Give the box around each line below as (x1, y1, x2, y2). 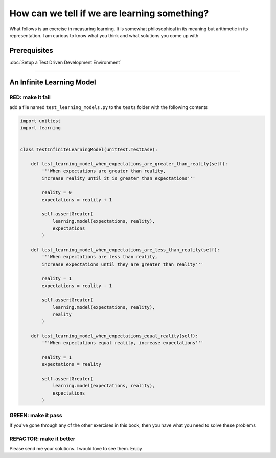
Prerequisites (9, 46, 53, 55)
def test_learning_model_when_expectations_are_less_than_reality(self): (31, 247, 220, 253)
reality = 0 (41, 189, 72, 195)
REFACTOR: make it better (9, 435, 76, 442)
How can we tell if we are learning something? (9, 8, 209, 19)
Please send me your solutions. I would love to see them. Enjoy (9, 446, 143, 452)
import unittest (20, 118, 61, 124)
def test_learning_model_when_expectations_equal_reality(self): (31, 333, 198, 339)
